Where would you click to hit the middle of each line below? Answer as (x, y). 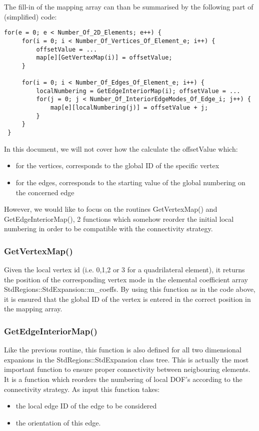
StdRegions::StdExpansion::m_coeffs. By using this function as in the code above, (130, 289)
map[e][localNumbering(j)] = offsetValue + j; (129, 108)
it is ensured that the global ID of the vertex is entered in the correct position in (127, 299)
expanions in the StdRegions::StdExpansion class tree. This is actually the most (126, 359)
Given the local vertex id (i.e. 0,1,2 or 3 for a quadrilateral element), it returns (124, 270)
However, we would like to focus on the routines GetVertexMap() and (111, 209)
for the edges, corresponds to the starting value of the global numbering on (130, 182)
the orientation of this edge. (58, 422)
